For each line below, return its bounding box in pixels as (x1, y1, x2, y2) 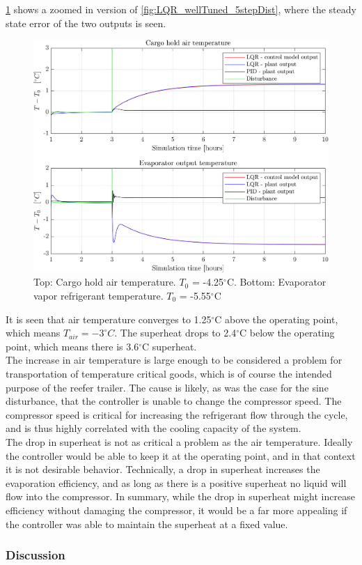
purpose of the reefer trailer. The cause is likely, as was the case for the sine (6, 380, 329, 394)
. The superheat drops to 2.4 (114, 325, 237, 340)
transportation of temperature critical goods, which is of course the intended (6, 366, 332, 380)
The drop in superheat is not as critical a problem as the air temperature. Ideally (6, 434, 353, 449)
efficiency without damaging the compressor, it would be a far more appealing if (6, 502, 347, 517)
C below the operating (239, 325, 335, 340)
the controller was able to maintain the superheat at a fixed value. (6, 516, 288, 531)
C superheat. (141, 339, 197, 353)
